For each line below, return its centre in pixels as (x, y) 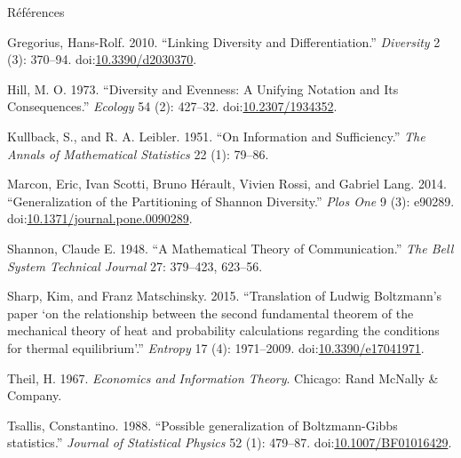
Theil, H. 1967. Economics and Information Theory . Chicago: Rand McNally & (223, 378)
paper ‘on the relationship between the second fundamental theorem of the (211, 313)
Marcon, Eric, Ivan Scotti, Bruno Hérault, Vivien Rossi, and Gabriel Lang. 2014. (227, 184)
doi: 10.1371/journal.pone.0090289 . (100, 218)
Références (36, 12)
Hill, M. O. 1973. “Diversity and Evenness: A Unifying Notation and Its (203, 88)
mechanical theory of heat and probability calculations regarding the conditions (223, 330)
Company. (35, 395)
